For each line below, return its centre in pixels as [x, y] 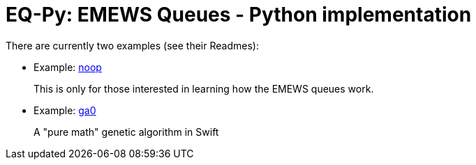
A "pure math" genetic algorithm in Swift [126, 132]
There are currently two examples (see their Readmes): [132, 45]
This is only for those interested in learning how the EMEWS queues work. [204, 88]
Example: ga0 [65, 110]
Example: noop [68, 67]
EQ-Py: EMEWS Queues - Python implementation [239, 15]
